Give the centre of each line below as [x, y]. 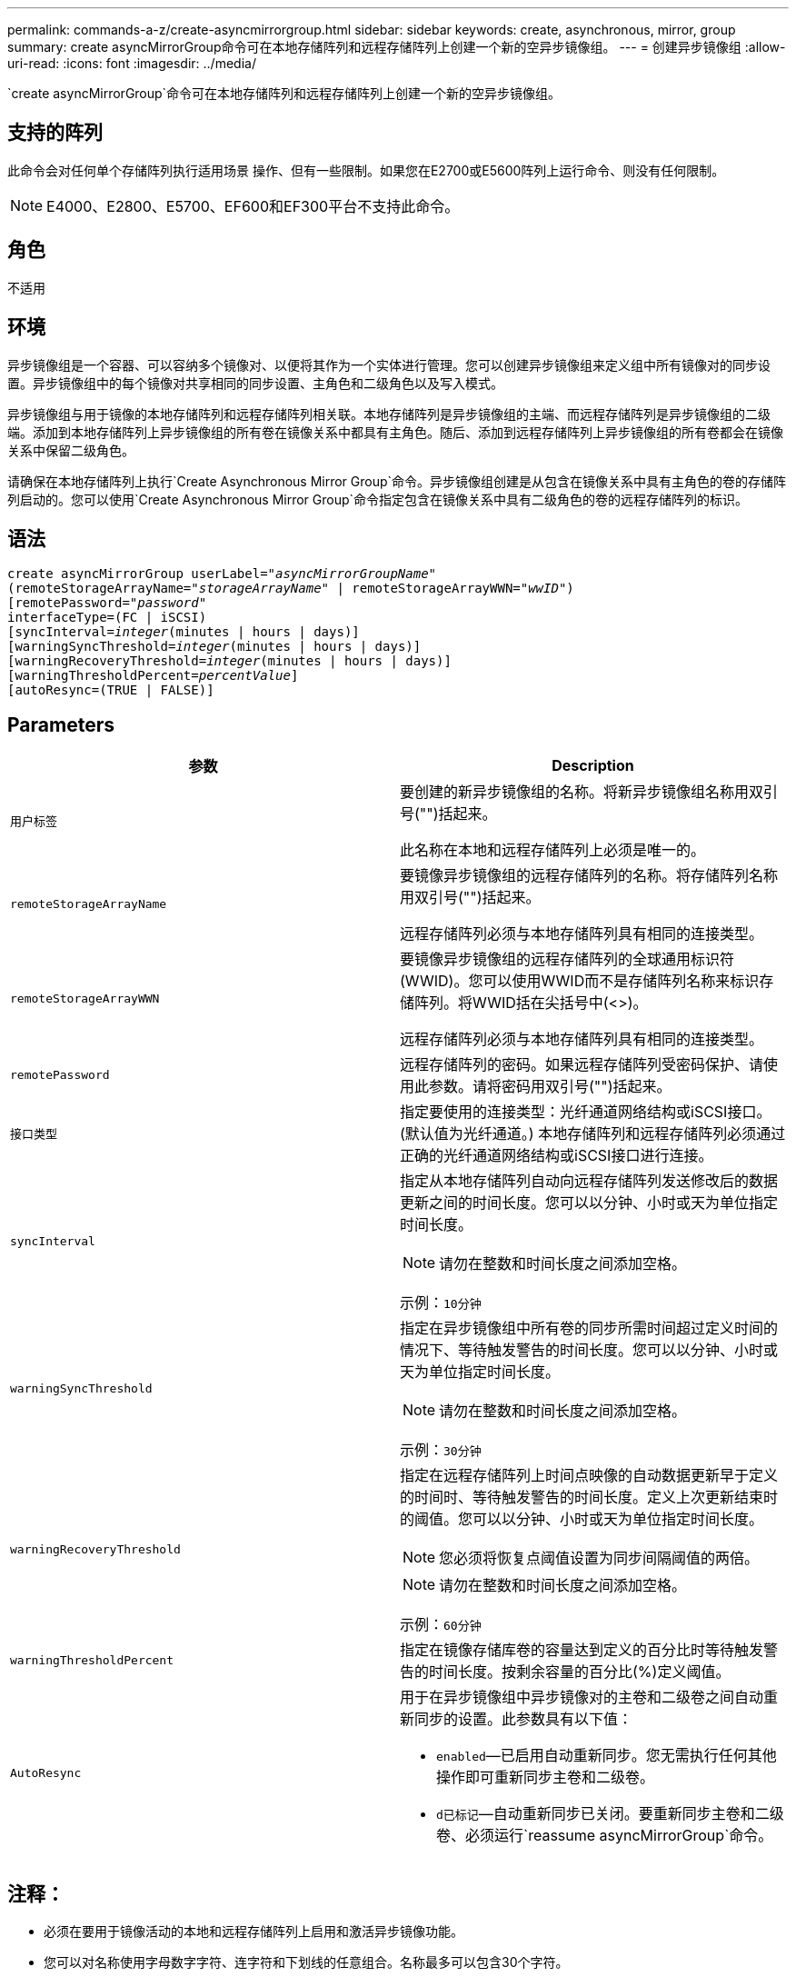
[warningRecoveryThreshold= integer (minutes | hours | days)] [229, 661]
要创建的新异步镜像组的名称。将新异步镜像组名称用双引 [589, 792]
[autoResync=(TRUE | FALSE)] [111, 690]
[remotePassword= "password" [107, 603]
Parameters [61, 724]
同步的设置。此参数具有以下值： [524, 1719]
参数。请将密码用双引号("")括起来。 [550, 1087]
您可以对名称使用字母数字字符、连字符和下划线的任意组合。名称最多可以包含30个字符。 [306, 1962]
